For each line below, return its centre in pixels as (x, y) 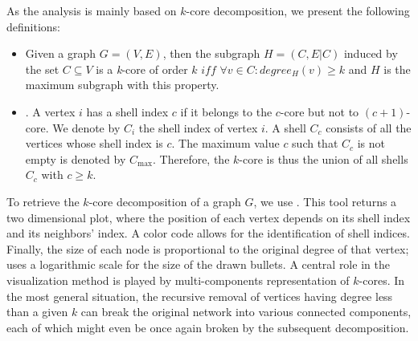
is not (371, 143)
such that (315, 143)
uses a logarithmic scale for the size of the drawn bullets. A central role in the (198, 264)
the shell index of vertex (198, 127)
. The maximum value (225, 143)
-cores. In (382, 280)
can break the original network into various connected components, (246, 312)
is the (397, 69)
